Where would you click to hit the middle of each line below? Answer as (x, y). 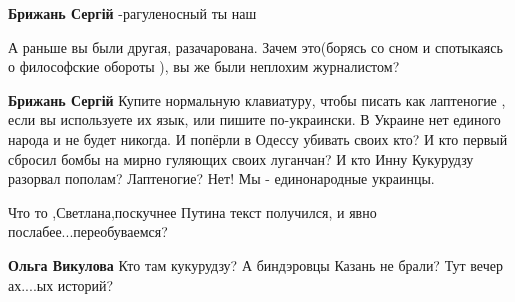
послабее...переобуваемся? (88, 231)
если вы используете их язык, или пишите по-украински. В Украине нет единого (254, 119)
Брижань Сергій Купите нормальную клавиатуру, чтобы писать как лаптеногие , (257, 99)
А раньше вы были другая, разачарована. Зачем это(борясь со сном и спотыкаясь (255, 46)
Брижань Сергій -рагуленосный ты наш (132, 13)
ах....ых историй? (61, 284)
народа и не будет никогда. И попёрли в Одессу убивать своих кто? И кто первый (258, 138)
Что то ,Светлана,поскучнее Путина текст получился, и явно (192, 211)
